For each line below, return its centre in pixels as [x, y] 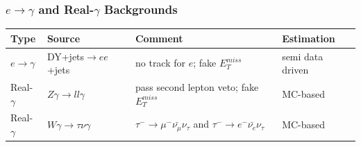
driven [295, 70]
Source [64, 38]
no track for [160, 63]
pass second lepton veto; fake [197, 87]
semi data [303, 56]
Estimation [309, 38]
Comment [159, 38]
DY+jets [66, 56]
